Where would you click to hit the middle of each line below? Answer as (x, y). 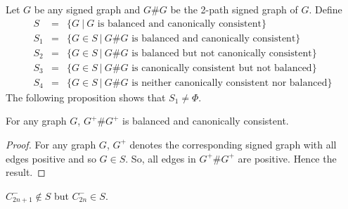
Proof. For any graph (51, 144)
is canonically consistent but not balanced (222, 68)
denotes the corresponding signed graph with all (233, 144)
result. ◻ (26, 172)
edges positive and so (51, 158)
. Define (326, 9)
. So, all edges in (161, 158)
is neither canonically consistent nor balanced (230, 83)
